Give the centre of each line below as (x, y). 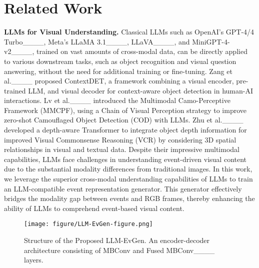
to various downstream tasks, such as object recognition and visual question (120, 61)
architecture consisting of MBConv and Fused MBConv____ (119, 250)
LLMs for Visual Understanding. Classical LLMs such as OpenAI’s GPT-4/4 (129, 32)
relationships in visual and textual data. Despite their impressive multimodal (122, 149)
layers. (34, 260)
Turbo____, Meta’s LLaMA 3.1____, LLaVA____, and (97, 41)
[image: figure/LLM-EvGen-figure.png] (88, 224)
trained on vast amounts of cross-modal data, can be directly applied (142, 51)
